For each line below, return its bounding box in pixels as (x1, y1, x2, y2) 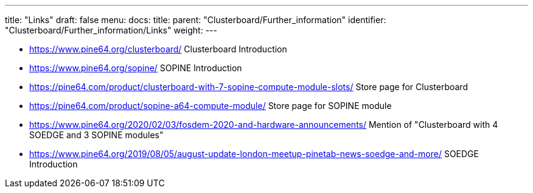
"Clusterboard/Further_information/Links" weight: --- (5, 25, 217, 35)
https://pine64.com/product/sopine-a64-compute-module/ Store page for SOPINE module (29, 100, 392, 111)
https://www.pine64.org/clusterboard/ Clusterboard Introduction (29, 44, 287, 54)
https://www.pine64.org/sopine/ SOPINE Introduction (29, 63, 242, 73)
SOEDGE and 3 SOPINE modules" (29, 130, 164, 140)
